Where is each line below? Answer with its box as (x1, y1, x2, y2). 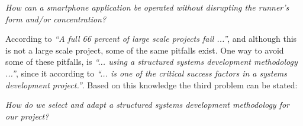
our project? (5, 110, 49, 122)
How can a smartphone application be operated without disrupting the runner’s (5, 1, 289, 13)
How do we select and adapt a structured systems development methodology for (5, 98, 290, 111)
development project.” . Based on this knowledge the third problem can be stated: (5, 78, 298, 91)
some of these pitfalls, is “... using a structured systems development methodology (5, 55, 298, 68)
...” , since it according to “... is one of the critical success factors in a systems (5, 67, 288, 79)
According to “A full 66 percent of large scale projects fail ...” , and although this (5, 32, 297, 45)
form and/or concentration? (5, 12, 107, 25)
